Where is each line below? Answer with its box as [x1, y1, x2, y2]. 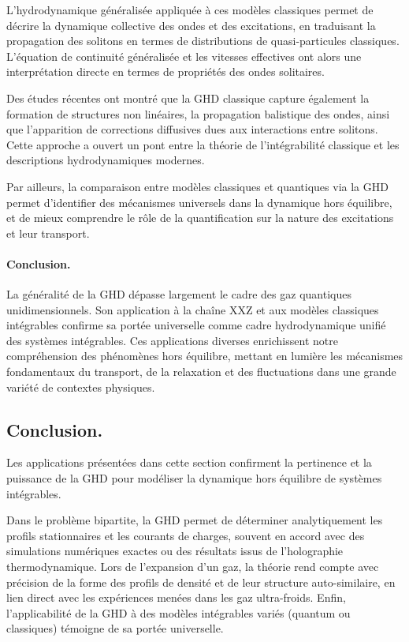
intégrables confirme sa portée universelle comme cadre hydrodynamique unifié [6, 317, 386, 333]
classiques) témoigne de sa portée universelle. [6, 620, 224, 636]
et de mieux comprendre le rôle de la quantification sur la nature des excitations [6, 209, 394, 226]
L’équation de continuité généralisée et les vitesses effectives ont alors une [6, 47, 362, 64]
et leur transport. [6, 224, 90, 241]
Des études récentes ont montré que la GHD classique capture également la [6, 89, 370, 106]
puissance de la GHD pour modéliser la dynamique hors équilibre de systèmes [6, 470, 382, 486]
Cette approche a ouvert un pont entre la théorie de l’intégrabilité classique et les [6, 136, 400, 152]
